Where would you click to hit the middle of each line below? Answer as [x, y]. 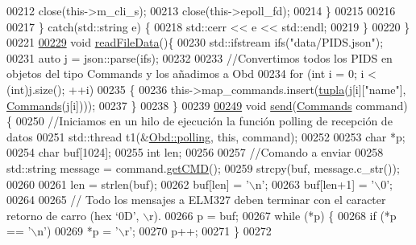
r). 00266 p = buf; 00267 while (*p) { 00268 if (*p [273, 215]
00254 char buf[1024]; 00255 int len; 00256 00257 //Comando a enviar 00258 [195, 152]
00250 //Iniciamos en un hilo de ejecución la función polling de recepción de [204, 121]
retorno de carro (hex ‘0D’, [73, 215]
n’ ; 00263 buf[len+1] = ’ [315, 184]
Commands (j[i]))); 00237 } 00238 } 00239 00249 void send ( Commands [179, 105]
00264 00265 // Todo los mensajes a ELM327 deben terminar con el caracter [196, 200]
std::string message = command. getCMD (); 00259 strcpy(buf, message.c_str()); [203, 167]
